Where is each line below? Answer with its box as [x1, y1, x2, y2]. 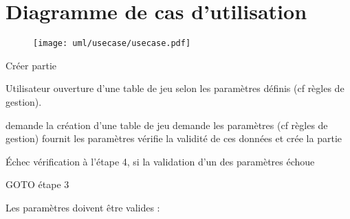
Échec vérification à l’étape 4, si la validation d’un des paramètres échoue [6, 154, 315, 168]
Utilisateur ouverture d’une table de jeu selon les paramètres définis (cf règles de [6, 81, 344, 95]
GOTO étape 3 [6, 177, 69, 192]
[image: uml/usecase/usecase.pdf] [33, 38, 191, 49]
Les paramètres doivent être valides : [6, 200, 160, 214]
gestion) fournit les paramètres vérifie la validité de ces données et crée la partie [6, 131, 342, 146]
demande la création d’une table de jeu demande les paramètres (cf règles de [6, 117, 328, 132]
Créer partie [6, 58, 57, 72]
